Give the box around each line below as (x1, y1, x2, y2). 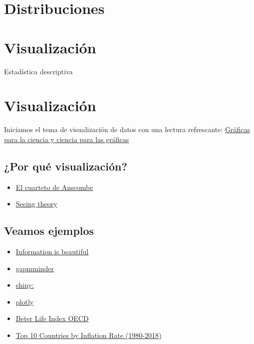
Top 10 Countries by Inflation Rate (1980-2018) (15, 330, 162, 340)
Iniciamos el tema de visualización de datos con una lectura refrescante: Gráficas (4, 124, 250, 135)
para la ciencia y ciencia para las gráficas (4, 134, 129, 144)
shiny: (15, 280, 34, 290)
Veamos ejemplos (4, 223, 94, 238)
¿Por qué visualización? (4, 158, 127, 173)
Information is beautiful (15, 246, 89, 256)
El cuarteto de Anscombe (15, 181, 93, 192)
